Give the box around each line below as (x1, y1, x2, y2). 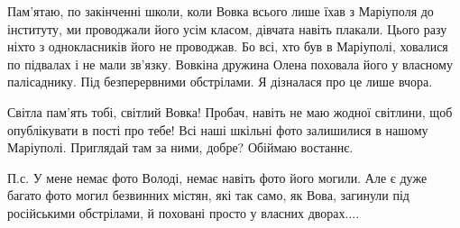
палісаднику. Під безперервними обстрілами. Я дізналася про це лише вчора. (7, 72, 433, 91)
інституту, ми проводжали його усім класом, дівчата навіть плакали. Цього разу (7, 19, 447, 38)
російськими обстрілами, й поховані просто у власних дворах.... (7, 203, 360, 222)
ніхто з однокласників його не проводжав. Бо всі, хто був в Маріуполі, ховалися (7, 37, 448, 56)
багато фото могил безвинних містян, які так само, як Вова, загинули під (7, 186, 409, 205)
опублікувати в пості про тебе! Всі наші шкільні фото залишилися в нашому (7, 120, 428, 139)
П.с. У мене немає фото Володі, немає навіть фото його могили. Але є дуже (7, 168, 428, 187)
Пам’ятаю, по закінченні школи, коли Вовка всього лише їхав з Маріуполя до (7, 2, 434, 20)
